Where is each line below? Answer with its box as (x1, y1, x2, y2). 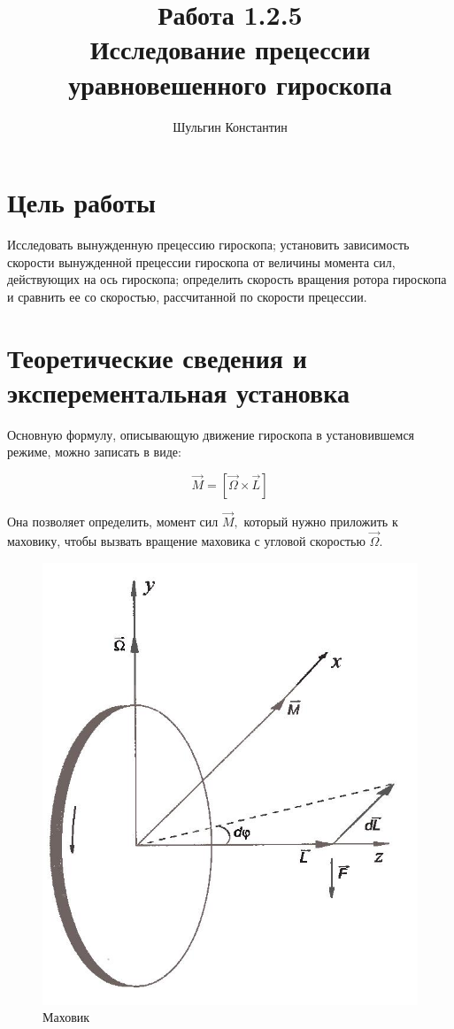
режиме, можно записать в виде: (7, 442, 181, 461)
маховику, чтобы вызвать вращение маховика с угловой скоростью (7, 531, 366, 549)
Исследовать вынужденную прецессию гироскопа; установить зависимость (7, 235, 410, 254)
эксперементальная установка (7, 373, 350, 410)
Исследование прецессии (89, 31, 371, 67)
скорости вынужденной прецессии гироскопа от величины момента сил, (7, 252, 396, 271)
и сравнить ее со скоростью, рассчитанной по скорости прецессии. (7, 287, 367, 305)
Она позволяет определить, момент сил (7, 512, 219, 531)
